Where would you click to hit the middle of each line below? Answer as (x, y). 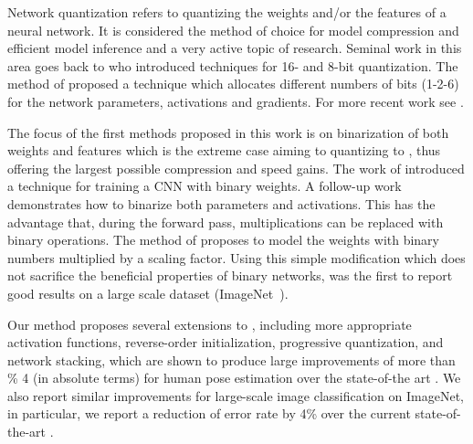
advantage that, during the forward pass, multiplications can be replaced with (226, 222)
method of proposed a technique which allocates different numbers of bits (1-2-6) (233, 84)
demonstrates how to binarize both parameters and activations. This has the (221, 203)
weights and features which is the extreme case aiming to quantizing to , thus (224, 150)
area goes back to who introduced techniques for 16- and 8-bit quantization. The (233, 65)
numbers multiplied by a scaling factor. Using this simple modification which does (236, 257)
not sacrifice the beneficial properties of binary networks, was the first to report (230, 275)
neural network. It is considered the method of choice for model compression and (233, 30)
